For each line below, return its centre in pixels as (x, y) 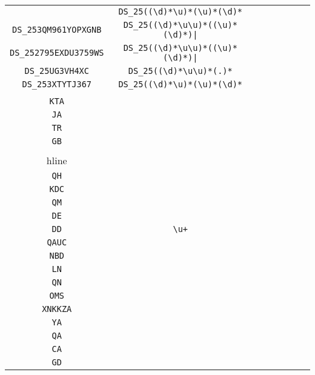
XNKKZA (57, 309)
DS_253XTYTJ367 (57, 84)
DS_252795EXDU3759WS (57, 53)
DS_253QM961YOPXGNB (57, 30)
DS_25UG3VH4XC (57, 71)
